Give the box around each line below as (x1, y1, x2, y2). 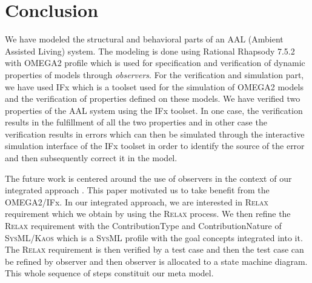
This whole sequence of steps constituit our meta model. (5, 267, 214, 279)
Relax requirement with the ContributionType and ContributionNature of (5, 219, 282, 232)
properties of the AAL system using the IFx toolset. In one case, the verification (5, 104, 303, 116)
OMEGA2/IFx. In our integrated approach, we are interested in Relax (5, 195, 269, 208)
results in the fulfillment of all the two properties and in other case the (5, 116, 267, 128)
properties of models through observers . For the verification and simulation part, (5, 68, 304, 81)
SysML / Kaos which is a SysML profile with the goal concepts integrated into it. (5, 231, 303, 244)
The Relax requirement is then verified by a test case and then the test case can (5, 243, 304, 256)
